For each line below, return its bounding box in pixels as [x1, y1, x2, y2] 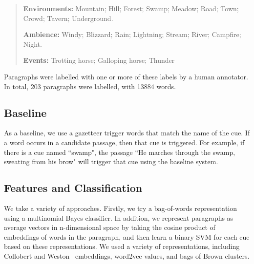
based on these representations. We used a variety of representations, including [4, 241, 240, 251]
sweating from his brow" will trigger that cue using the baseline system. [4, 156, 218, 167]
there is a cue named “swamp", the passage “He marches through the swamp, [4, 147, 235, 157]
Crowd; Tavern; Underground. [23, 13, 113, 23]
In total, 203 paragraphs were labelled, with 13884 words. [4, 81, 176, 91]
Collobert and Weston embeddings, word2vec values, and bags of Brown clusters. [4, 250, 250, 261]
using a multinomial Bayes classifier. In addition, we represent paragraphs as [4, 212, 233, 223]
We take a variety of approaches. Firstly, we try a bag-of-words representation [4, 203, 237, 213]
